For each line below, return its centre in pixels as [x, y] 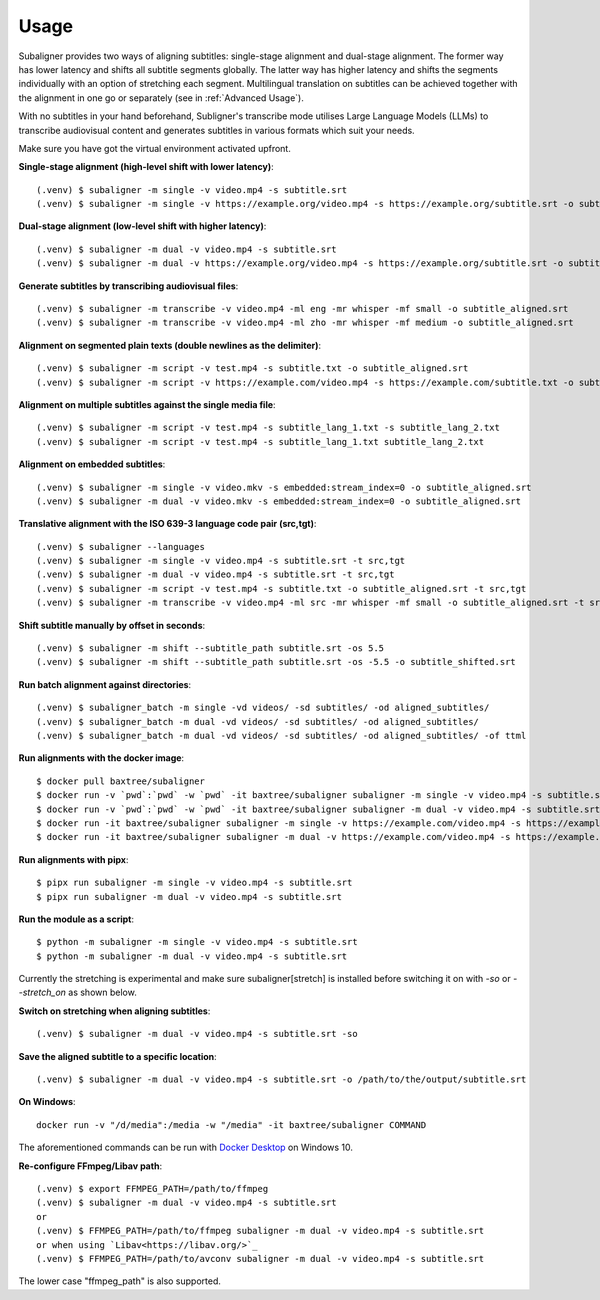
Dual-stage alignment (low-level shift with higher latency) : [142, 226]
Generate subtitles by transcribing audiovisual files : [128, 286]
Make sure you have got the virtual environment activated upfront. [155, 148]
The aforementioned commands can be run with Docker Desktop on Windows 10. [186, 1147]
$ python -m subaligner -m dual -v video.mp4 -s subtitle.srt [192, 956]
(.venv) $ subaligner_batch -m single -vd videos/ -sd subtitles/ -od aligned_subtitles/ [263, 708]
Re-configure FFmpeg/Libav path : [90, 1166]
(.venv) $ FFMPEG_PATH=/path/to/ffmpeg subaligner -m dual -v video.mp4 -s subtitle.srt [260, 1231]
